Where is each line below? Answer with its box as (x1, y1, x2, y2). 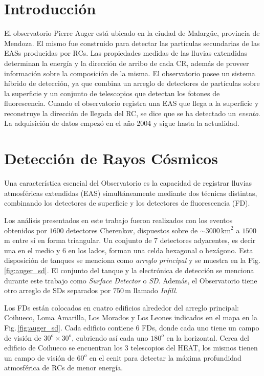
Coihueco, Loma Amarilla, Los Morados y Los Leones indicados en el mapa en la (4, 312, 258, 323)
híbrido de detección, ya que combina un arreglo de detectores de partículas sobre (4, 78, 260, 89)
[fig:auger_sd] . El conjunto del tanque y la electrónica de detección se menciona (4, 264, 254, 275)
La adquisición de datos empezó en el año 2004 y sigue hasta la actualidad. (4, 118, 239, 128)
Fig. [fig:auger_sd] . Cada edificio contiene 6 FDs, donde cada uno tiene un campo (4, 322, 259, 333)
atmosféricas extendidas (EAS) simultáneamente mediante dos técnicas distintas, (4, 187, 257, 198)
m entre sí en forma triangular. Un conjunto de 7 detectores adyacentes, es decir (4, 235, 256, 246)
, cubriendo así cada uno (72, 332, 148, 343)
